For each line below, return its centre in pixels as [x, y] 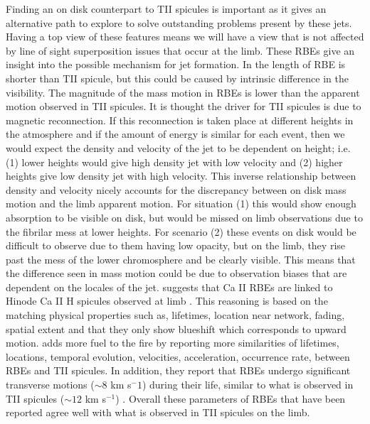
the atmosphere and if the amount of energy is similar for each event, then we [175, 134]
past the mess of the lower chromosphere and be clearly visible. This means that [181, 259]
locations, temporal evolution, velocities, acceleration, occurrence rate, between [178, 356]
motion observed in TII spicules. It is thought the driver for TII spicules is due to [184, 106]
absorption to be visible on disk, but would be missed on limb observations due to [184, 217]
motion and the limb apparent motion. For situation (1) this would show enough [181, 203]
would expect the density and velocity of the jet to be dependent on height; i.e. [178, 147]
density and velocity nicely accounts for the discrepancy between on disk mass [176, 189]
